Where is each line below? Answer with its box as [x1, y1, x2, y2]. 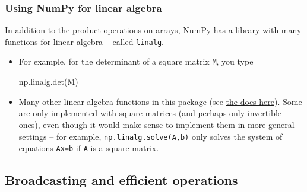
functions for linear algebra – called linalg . [5, 35, 164, 47]
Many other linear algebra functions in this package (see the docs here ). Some [18, 95, 302, 107]
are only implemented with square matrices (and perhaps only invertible [18, 107, 282, 119]
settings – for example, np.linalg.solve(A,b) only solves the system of [18, 130, 283, 142]
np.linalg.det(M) [18, 75, 78, 88]
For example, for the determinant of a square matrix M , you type [18, 55, 254, 68]
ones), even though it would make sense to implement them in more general [18, 118, 295, 130]
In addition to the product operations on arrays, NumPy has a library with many [5, 24, 302, 36]
